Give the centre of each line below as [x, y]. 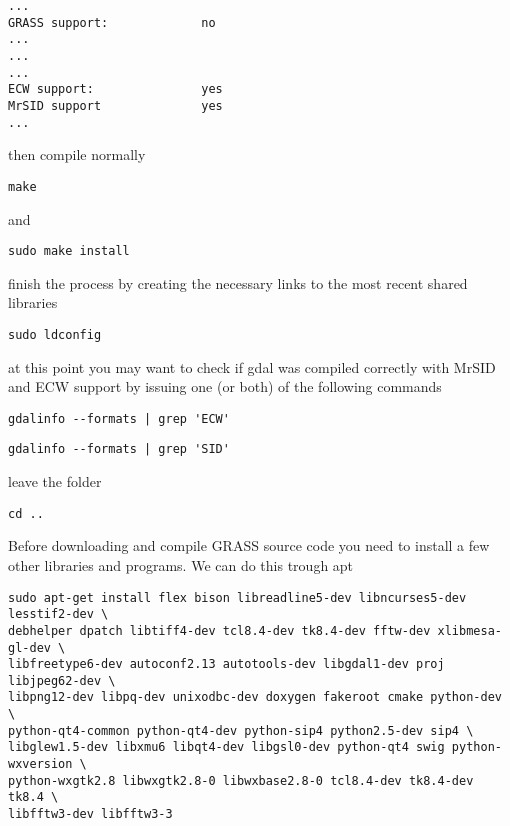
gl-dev [29, 647]
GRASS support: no [112, 22]
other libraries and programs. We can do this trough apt [181, 564]
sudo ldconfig [55, 334]
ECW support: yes [115, 89]
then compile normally [77, 154]
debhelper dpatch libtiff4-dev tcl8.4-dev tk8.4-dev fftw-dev [219, 630]
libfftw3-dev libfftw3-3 [90, 814]
